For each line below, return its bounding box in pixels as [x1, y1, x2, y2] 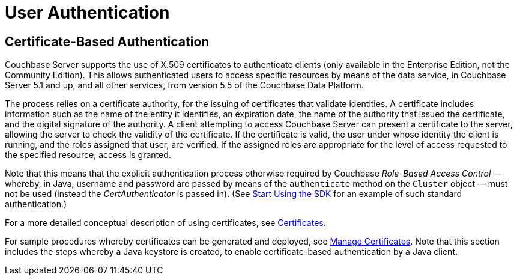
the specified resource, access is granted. [5, 150, 171, 160]
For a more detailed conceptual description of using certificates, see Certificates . [5, 218, 326, 228]
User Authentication [5, 2, 170, 23]
